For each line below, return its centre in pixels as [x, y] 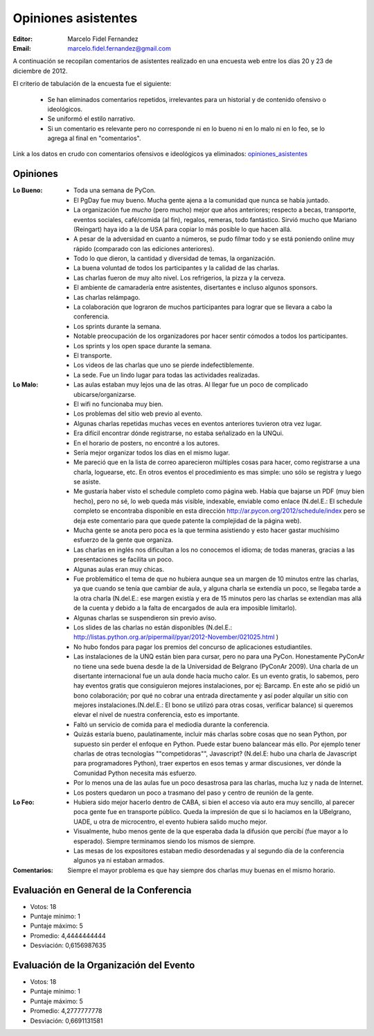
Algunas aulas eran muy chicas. [119, 569]
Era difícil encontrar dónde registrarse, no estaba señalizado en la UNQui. [179, 433]
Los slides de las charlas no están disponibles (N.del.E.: [153, 627]
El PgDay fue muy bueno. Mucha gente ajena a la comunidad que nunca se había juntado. [202, 200]
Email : [22, 48]
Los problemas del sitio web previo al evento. [138, 414]
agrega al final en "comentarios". [94, 138]
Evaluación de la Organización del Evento [104, 965]
